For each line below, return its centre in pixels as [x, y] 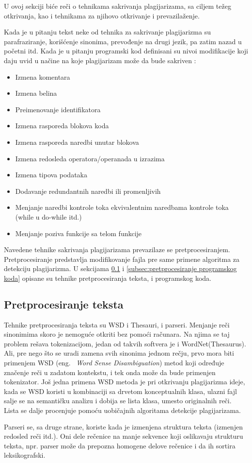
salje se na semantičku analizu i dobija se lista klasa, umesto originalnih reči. [118, 401]
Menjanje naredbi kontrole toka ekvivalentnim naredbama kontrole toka [122, 207]
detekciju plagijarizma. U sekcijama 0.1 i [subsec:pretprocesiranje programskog [120, 268]
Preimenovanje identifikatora [58, 109]
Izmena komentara [43, 77]
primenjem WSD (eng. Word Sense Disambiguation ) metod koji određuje [114, 363]
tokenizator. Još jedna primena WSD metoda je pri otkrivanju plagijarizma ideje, [125, 382]
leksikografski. [25, 455]
